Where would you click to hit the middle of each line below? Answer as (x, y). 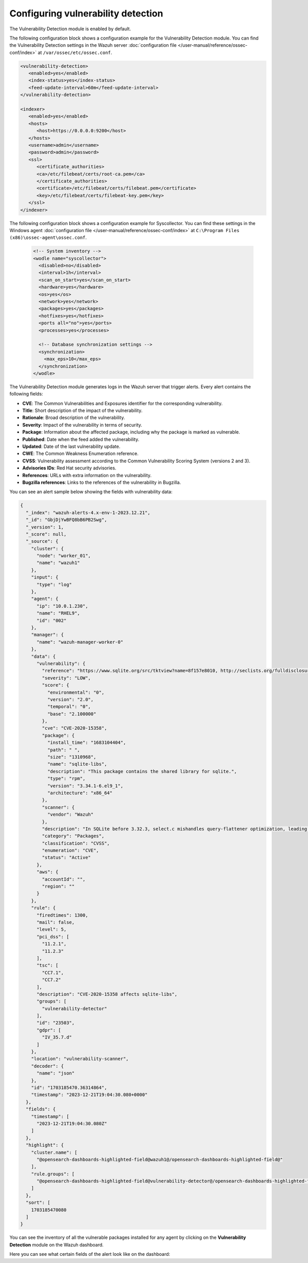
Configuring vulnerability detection (86, 13)
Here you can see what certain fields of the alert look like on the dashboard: (90, 1254)
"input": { (45, 577)
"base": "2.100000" (72, 714)
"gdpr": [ (49, 1030)
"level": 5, (52, 929)
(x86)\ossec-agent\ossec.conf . (48, 238)
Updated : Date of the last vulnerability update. (71, 446)
